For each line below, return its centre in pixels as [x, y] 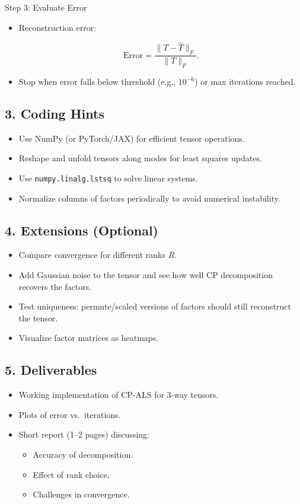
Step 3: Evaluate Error [46, 7]
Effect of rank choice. [71, 474]
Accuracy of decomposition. [83, 454]
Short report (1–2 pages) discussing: [84, 434]
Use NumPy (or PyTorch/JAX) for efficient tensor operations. [132, 138]
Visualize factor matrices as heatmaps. [89, 338]
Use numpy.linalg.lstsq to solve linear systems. [108, 178]
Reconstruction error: [58, 27]
